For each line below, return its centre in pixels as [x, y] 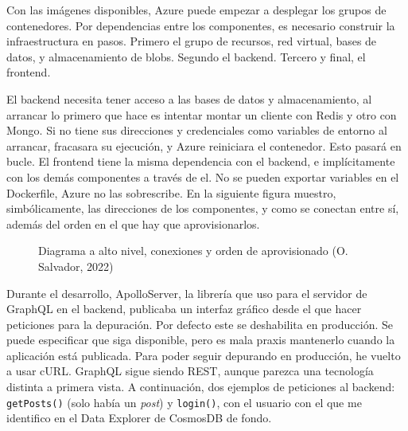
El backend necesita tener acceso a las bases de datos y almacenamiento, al [189, 98]
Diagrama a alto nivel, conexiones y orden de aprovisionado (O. [193, 251]
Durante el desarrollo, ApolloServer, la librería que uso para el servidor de [187, 293]
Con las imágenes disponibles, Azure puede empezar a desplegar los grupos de [196, 10]
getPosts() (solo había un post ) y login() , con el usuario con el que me [184, 402]
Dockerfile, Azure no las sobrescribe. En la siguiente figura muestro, [171, 192]
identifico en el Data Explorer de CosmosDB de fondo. [139, 418]
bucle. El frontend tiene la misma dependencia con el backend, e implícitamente [201, 161]
